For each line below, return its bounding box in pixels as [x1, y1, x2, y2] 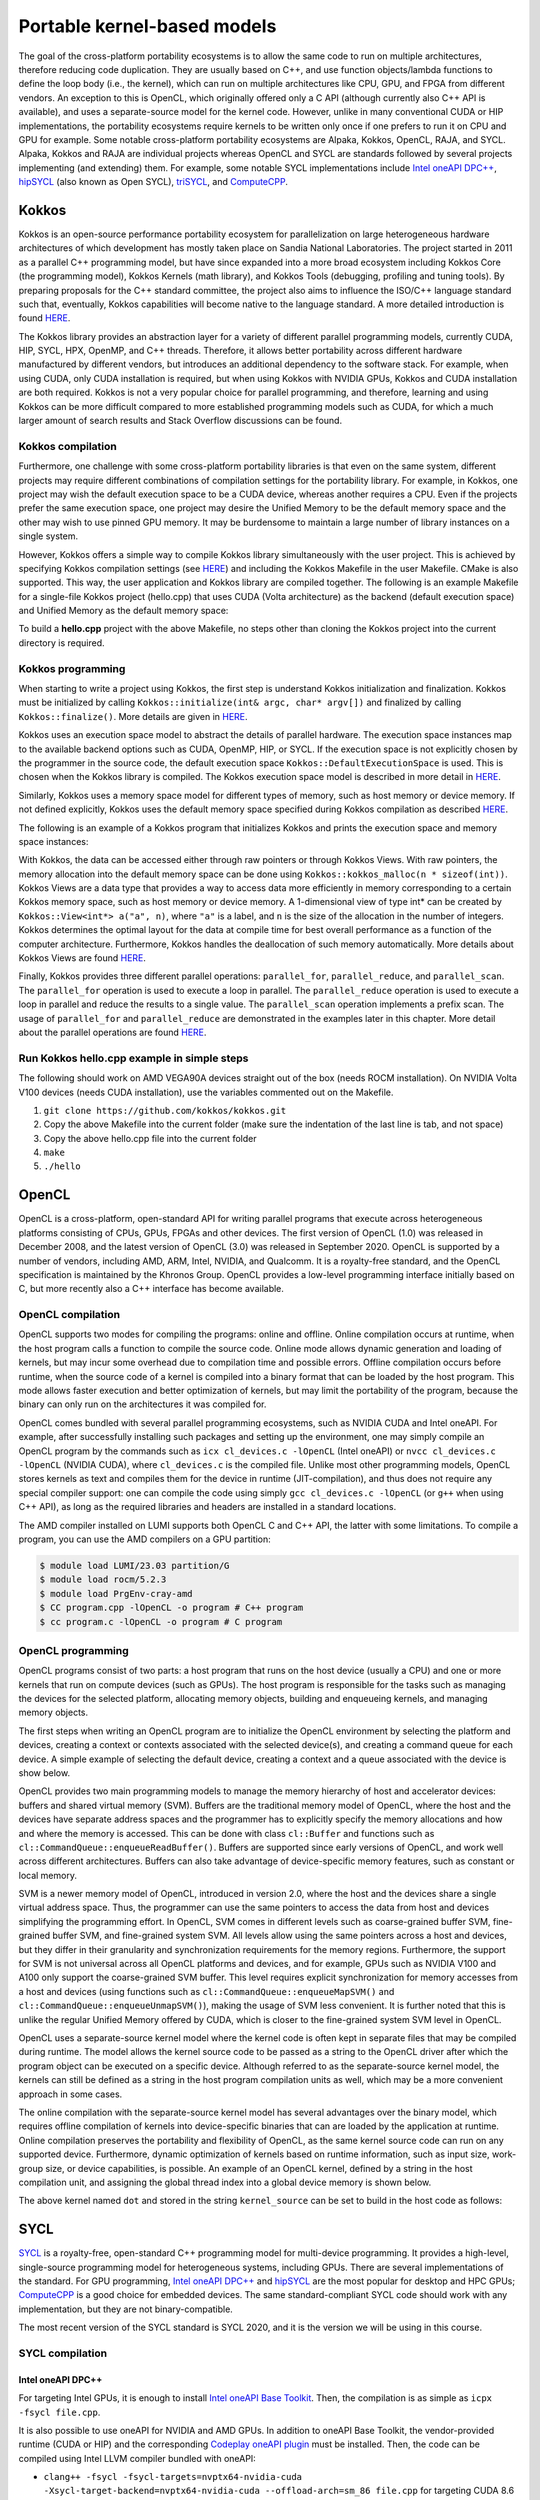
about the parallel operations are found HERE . [18, 1026, 207, 1038]
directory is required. [18, 636, 105, 649]
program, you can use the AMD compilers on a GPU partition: [18, 1533, 272, 1545]
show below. [18, 1766, 70, 1779]
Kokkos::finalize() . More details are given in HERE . [18, 710, 249, 722]
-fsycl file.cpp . [18, 2406, 101, 2418]
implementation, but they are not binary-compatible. [18, 2303, 234, 2315]
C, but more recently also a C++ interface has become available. [18, 1283, 285, 1295]
